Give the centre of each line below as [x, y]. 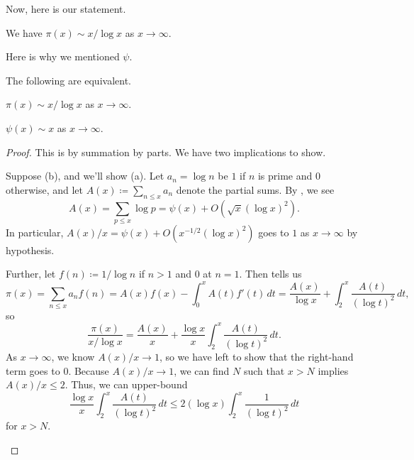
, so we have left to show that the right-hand [256, 356]
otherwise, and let [45, 189]
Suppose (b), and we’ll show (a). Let [85, 176]
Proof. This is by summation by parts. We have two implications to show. [166, 152]
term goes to [33, 370]
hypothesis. [30, 250]
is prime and [285, 176]
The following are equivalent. [68, 80]
